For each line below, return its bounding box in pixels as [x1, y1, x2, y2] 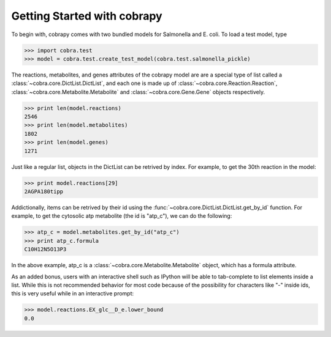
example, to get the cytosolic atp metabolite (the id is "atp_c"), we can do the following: [11, 212, 232, 220]
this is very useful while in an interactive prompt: [11, 290, 134, 297]
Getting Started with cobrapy [11, 9, 162, 23]
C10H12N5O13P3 [24, 246, 67, 253]
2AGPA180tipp [24, 188, 64, 195]
